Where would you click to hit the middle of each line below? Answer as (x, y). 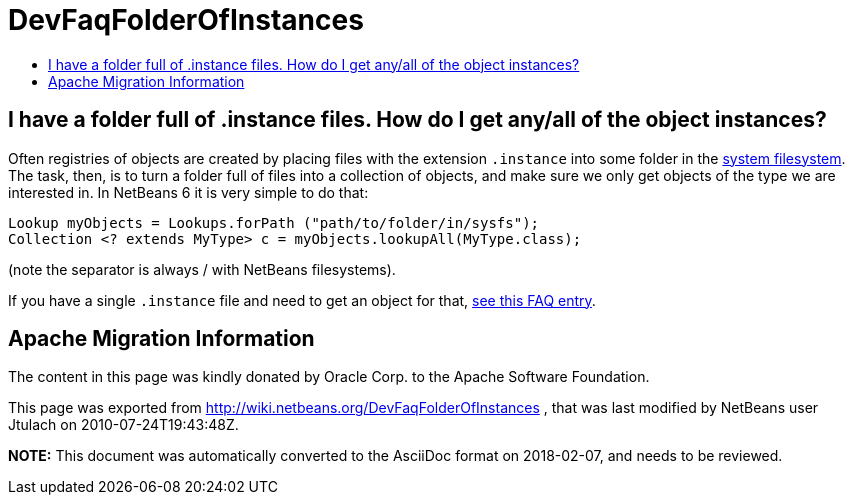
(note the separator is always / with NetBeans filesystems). (202, 269)
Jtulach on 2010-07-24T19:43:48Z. (123, 425)
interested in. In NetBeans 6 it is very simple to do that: (188, 192)
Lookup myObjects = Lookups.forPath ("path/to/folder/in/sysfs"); (274, 222)
